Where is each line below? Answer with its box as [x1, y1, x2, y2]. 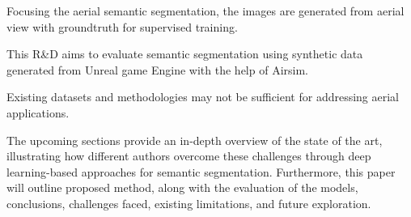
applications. [6, 104, 70, 121]
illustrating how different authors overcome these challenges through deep [6, 147, 371, 164]
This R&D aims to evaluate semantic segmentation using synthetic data [6, 45, 363, 62]
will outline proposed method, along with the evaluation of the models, [6, 179, 358, 196]
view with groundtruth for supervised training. [6, 18, 238, 35]
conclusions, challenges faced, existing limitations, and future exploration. [6, 194, 371, 211]
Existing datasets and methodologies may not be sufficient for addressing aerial [6, 88, 400, 105]
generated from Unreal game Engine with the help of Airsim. [6, 61, 308, 78]
